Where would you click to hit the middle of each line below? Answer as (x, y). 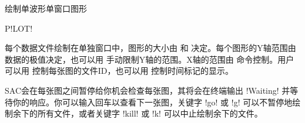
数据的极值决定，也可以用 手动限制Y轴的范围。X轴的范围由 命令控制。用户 (150, 59)
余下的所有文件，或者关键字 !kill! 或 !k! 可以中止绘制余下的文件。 (138, 113)
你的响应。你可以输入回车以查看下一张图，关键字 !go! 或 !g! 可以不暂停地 (152, 102)
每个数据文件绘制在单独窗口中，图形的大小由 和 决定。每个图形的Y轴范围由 (150, 48)
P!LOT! (19, 28)
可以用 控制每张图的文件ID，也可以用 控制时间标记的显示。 (119, 71)
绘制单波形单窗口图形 (46, 8)
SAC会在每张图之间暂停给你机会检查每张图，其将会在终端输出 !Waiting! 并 (148, 90)
